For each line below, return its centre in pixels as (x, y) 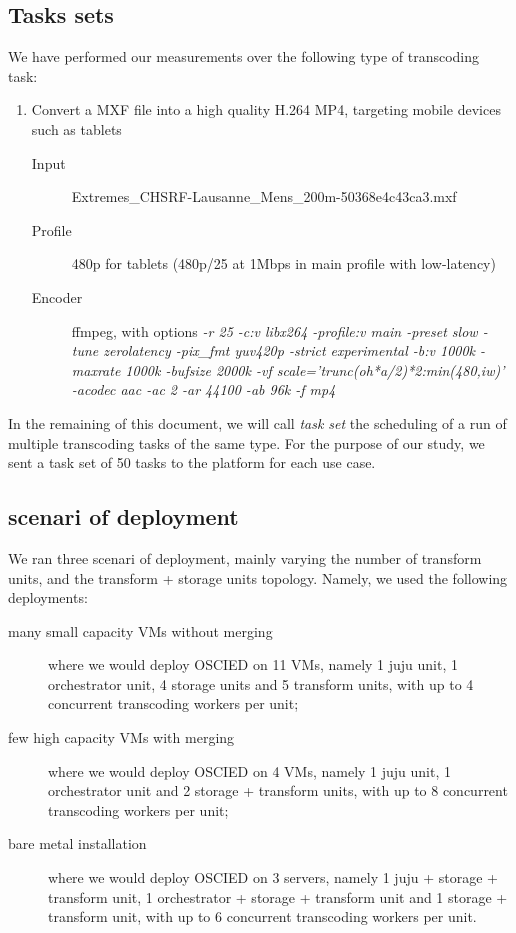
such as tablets (76, 128)
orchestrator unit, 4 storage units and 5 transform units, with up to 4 (261, 683)
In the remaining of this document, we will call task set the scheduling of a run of (257, 422)
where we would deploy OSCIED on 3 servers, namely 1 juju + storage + (273, 877)
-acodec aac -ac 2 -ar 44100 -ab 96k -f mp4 (203, 389)
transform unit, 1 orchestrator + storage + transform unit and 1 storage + (278, 896)
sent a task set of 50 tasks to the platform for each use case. (192, 462)
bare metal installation (77, 843)
